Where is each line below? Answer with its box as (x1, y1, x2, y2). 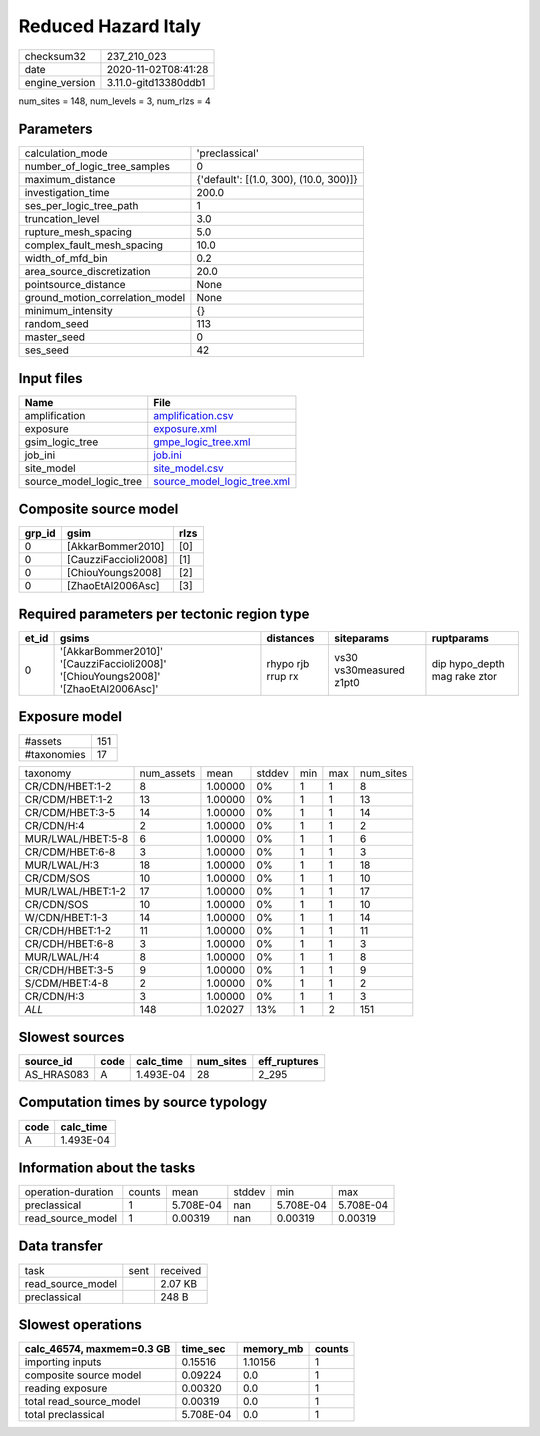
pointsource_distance (24, 278, 126, 292)
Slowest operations (18, 1316, 142, 1333)
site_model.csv (153, 461, 224, 475)
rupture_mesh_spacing (24, 225, 132, 239)
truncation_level (24, 212, 100, 226)
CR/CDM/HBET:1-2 (24, 792, 114, 806)
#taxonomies (24, 747, 86, 761)
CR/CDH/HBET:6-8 (24, 936, 114, 950)
